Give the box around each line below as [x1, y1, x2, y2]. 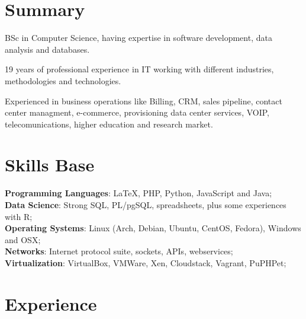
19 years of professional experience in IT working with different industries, [5, 63, 274, 75]
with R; [5, 210, 33, 222]
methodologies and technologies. [5, 74, 121, 87]
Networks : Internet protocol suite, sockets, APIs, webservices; [5, 245, 233, 257]
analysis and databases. [5, 43, 90, 55]
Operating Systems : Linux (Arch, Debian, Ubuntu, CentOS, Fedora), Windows [5, 222, 301, 234]
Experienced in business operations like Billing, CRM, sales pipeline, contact [5, 94, 282, 107]
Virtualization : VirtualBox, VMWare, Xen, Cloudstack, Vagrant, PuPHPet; [5, 256, 286, 269]
